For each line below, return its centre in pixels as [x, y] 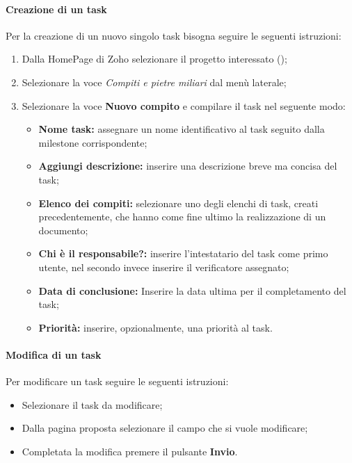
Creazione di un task [56, 9]
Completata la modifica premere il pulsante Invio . [130, 451]
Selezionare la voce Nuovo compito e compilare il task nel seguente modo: [184, 105]
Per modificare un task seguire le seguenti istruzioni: [117, 381]
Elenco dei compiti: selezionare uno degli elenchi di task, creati [178, 203]
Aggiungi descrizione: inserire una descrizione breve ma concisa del [188, 166]
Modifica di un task [54, 354]
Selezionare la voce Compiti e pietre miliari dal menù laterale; [154, 82]
